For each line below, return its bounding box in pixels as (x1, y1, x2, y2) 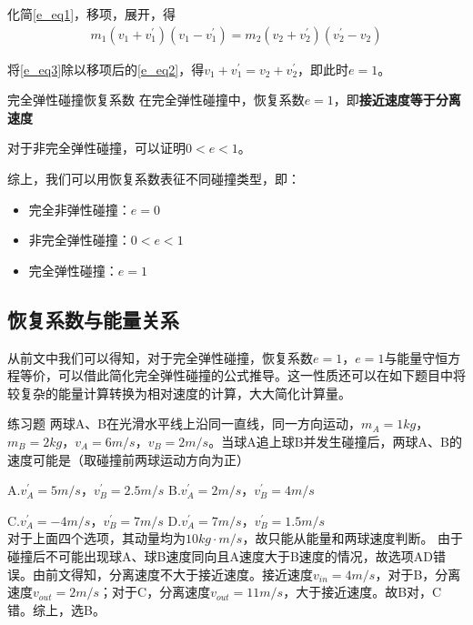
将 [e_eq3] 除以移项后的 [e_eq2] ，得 (7, 59, 205, 78)
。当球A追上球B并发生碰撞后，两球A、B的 (208, 431, 462, 450)
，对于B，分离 (375, 564, 461, 583)
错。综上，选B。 (7, 600, 106, 619)
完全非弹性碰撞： (28, 199, 131, 218)
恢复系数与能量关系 (7, 305, 179, 333)
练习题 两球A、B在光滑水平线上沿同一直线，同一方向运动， (7, 414, 362, 433)
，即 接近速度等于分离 (333, 90, 461, 109)
